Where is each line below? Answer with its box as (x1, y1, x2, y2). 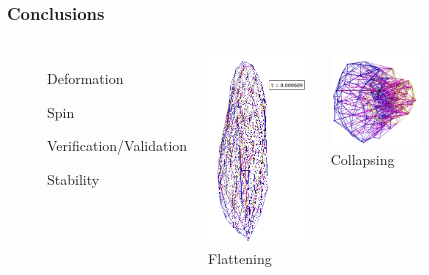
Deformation (47, 68, 124, 89)
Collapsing (330, 148, 395, 169)
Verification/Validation (47, 135, 188, 156)
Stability (47, 169, 100, 189)
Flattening (208, 247, 272, 268)
